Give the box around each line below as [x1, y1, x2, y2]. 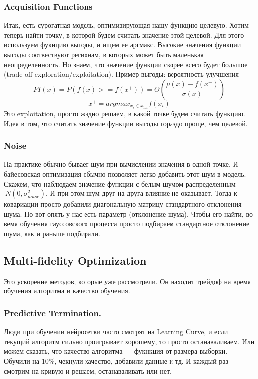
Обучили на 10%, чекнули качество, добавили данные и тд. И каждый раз [4, 355, 229, 366]
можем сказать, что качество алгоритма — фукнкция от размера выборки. [4, 346, 228, 356]
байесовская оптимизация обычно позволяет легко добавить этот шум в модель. [4, 168, 246, 179]
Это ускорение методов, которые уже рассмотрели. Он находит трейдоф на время [4, 276, 251, 286]
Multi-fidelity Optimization [4, 252, 147, 268]
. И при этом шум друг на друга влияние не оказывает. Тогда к [46, 188, 237, 198]
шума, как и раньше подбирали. [4, 228, 100, 238]
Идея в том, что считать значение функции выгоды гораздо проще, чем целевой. [4, 118, 248, 128]
